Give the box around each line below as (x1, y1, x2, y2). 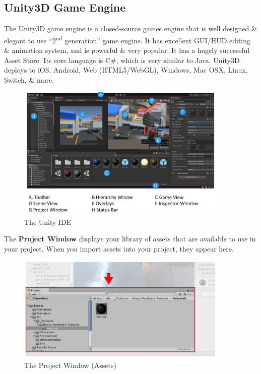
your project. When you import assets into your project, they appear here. (4, 243, 234, 254)
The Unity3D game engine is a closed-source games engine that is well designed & (4, 23, 257, 34)
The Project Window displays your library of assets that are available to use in (4, 233, 256, 244)
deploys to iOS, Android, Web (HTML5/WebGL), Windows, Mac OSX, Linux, (4, 65, 248, 75)
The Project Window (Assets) (24, 360, 116, 370)
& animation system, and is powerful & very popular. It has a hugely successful (4, 45, 250, 55)
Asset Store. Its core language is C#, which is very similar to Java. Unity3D (4, 54, 240, 65)
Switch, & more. (4, 74, 54, 85)
